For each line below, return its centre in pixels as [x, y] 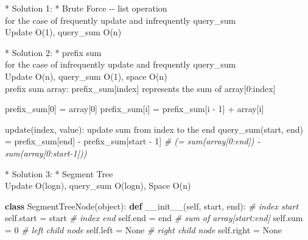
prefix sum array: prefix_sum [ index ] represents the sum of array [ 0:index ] [140, 88]
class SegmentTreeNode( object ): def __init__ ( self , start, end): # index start [152, 206]
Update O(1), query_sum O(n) [63, 32]
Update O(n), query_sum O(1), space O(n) [86, 76]
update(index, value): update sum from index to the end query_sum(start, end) [154, 129]
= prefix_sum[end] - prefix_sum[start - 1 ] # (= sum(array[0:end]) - [133, 141]
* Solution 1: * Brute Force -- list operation [86, 8]
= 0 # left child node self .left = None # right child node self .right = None [143, 229]
